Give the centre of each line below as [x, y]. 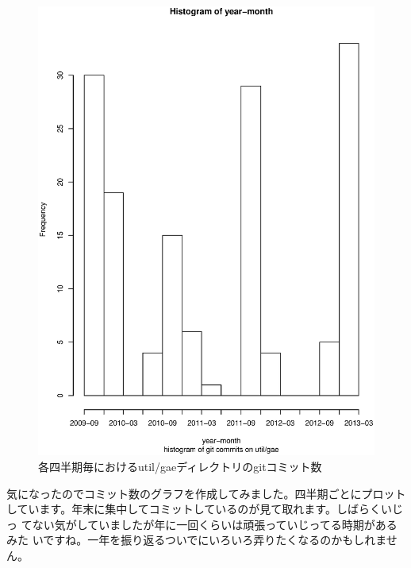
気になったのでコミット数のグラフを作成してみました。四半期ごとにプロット [206, 493]
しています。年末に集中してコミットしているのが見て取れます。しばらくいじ [205, 509]
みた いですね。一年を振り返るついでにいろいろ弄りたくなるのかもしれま [196, 540]
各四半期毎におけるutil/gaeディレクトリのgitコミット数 [180, 466]
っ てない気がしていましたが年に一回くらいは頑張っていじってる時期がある [202, 524]
